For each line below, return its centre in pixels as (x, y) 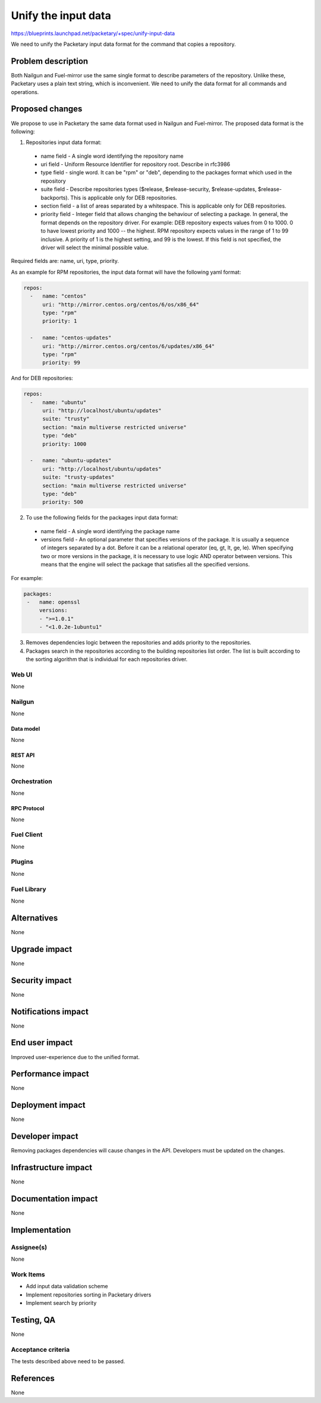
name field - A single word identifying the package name (110, 531)
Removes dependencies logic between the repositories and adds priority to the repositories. (139, 643)
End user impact (42, 1043)
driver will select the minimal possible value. (95, 248)
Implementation (41, 1230)
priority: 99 (61, 363)
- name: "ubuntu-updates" (71, 461)
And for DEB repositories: (42, 378)
